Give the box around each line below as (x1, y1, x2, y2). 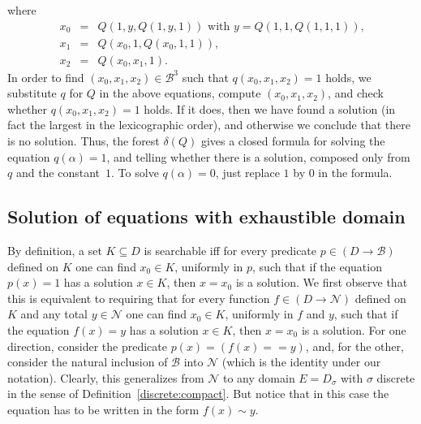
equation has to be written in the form (7, 400, 200, 418)
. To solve (111, 164, 159, 181)
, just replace (215, 164, 280, 181)
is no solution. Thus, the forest (7, 132, 160, 149)
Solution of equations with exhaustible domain (7, 204, 406, 229)
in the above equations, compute (99, 84, 261, 102)
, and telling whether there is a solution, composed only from (106, 148, 410, 165)
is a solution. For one (301, 322, 406, 339)
